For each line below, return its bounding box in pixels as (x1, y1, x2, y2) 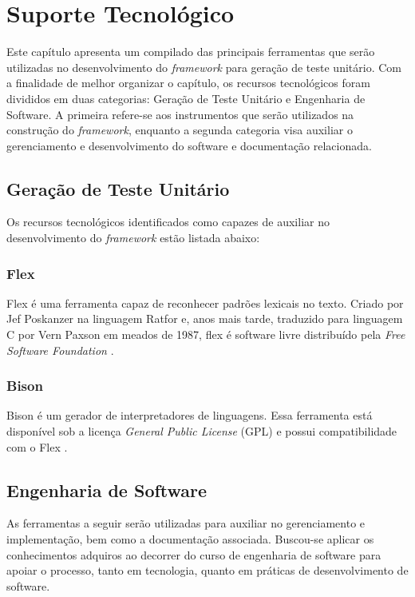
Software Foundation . (6, 341, 114, 358)
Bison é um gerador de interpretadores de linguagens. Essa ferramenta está (6, 407, 373, 424)
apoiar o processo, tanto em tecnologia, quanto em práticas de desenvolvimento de (6, 562, 409, 579)
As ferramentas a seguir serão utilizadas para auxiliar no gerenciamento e (6, 515, 366, 531)
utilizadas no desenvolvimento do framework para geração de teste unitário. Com (6, 58, 401, 75)
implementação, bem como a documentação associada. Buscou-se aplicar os (6, 531, 374, 547)
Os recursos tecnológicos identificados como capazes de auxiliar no (6, 213, 330, 230)
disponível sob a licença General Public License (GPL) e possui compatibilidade (6, 423, 397, 440)
